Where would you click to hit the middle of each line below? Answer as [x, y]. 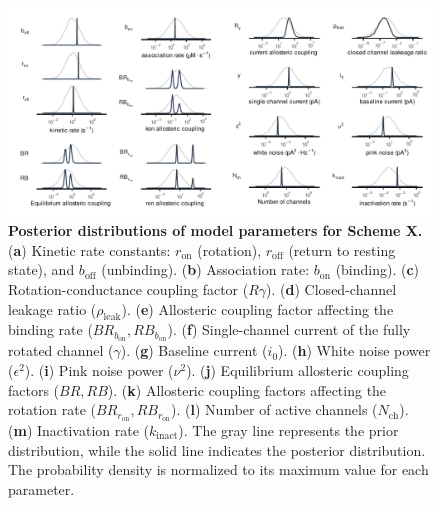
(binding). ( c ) [377, 269]
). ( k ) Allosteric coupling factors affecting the [247, 389]
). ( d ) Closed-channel [331, 289]
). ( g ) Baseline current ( [194, 350]
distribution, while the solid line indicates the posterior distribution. [217, 449]
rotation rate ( [52, 409]
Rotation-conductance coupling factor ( [128, 289]
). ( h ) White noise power [354, 350]
